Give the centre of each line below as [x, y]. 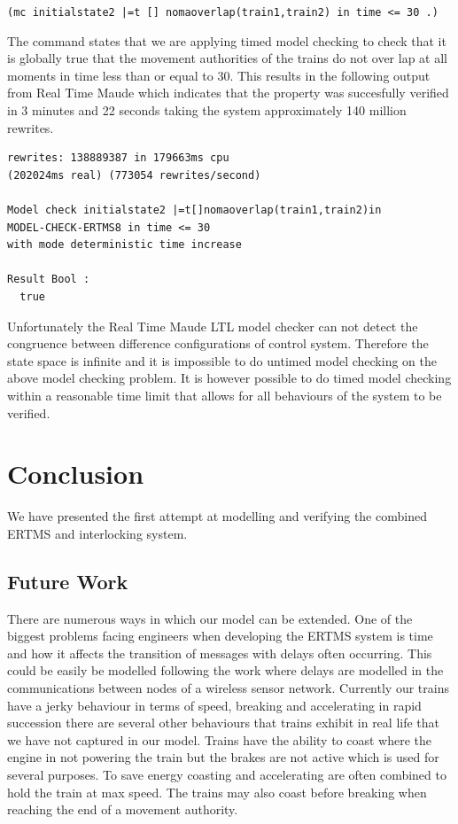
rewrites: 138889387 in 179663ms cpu [118, 158]
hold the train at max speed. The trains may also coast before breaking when [217, 792]
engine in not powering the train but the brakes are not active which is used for [223, 757]
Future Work [68, 581]
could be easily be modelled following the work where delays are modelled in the [225, 670]
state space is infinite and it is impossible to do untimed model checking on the [222, 360]
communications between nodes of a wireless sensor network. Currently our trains [228, 688]
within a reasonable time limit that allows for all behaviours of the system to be [225, 395]
